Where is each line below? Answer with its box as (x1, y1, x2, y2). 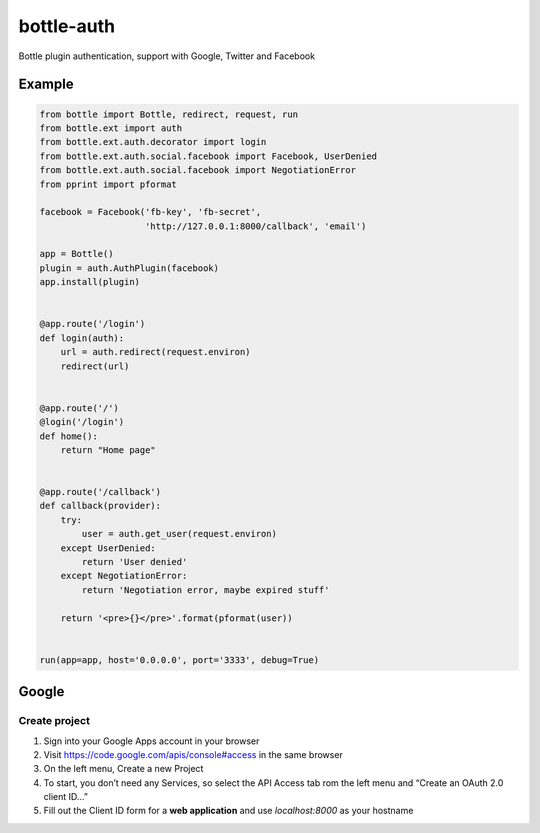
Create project (18, 714, 90, 728)
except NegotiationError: (60, 570, 188, 582)
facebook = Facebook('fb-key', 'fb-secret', (39, 206, 262, 218)
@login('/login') (39, 416, 125, 428)
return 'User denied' (81, 556, 188, 568)
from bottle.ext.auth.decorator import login (39, 136, 267, 148)
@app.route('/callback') (39, 486, 162, 498)
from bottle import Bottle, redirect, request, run (39, 108, 299, 120)
